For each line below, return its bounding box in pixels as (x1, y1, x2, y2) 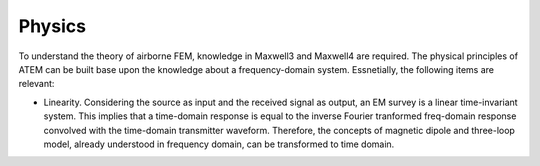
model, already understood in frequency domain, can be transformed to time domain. (43, 138, 395, 150)
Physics (18, 15, 87, 37)
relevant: (18, 78, 55, 90)
